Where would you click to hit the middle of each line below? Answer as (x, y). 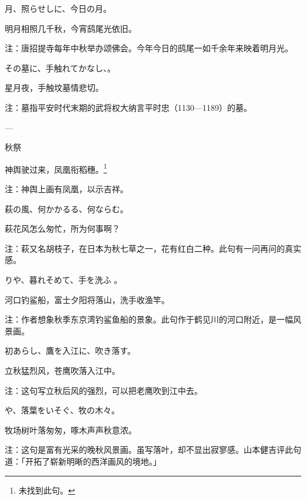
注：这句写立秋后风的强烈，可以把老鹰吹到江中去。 (104, 390)
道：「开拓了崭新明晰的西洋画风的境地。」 (83, 461)
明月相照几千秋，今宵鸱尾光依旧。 (71, 28)
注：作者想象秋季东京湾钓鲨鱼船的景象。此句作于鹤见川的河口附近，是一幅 (149, 319)
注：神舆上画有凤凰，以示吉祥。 (66, 189)
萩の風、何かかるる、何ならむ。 (66, 208)
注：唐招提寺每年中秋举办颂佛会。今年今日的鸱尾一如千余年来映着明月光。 (149, 48)
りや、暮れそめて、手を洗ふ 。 (64, 279)
